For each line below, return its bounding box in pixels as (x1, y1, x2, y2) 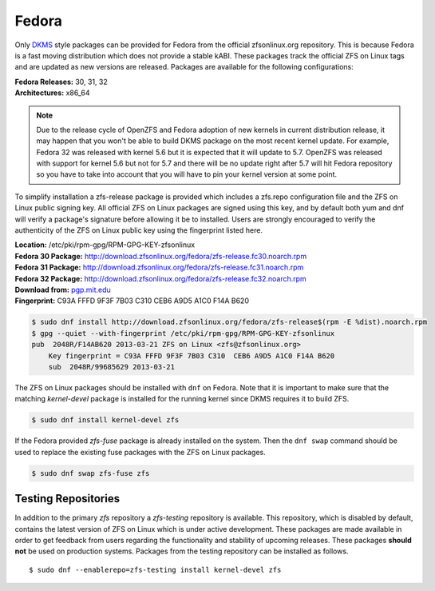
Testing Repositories (14, 492, 120, 505)
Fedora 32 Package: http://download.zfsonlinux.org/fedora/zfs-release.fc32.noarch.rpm (14, 274, 306, 283)
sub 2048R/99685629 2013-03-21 (48, 362, 176, 371)
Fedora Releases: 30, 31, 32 (14, 77, 108, 86)
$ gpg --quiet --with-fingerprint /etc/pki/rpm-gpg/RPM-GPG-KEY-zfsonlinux (31, 329, 335, 337)
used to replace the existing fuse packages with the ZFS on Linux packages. (14, 447, 267, 457)
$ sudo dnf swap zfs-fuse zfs (31, 469, 150, 477)
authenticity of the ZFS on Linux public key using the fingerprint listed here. (14, 226, 263, 235)
